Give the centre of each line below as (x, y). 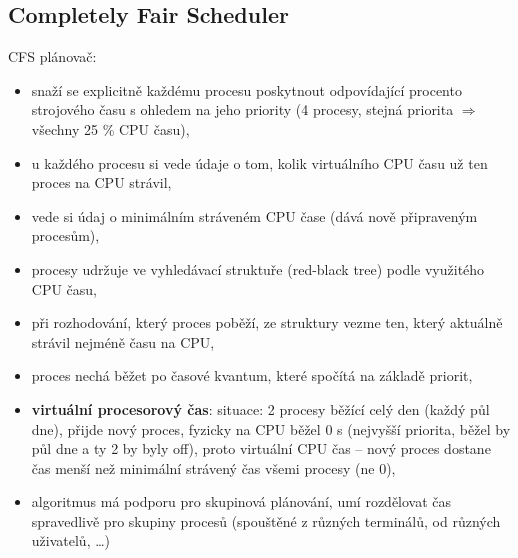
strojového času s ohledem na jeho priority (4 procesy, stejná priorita (242, 109)
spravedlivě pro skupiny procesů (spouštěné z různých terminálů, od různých (266, 520)
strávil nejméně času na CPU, (123, 341)
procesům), (65, 235)
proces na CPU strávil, (101, 182)
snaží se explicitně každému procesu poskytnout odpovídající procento (246, 89)
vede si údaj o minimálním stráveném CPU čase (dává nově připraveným (254, 215)
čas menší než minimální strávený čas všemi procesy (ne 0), (213, 467)
